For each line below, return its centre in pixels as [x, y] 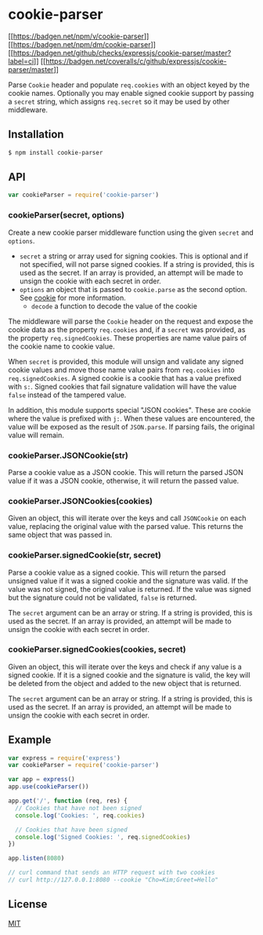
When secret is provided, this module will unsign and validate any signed [126, 361]
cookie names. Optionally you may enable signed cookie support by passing [131, 93]
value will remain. [36, 435]
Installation [36, 135]
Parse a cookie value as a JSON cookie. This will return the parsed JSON [126, 472]
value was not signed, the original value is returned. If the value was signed [130, 589]
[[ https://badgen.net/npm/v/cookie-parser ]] [79, 36]
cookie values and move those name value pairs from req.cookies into [121, 370]
